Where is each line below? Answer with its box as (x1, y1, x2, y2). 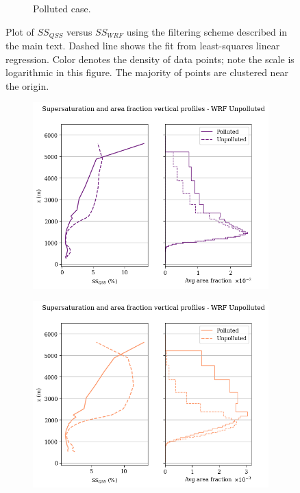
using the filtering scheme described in (126, 24, 288, 38)
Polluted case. (33, 1, 91, 15)
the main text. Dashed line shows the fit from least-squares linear (5, 38, 280, 53)
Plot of (5, 24, 34, 38)
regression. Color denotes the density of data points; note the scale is (5, 51, 295, 66)
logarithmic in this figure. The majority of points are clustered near (5, 65, 289, 80)
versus (66, 24, 92, 38)
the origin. (5, 78, 49, 93)
